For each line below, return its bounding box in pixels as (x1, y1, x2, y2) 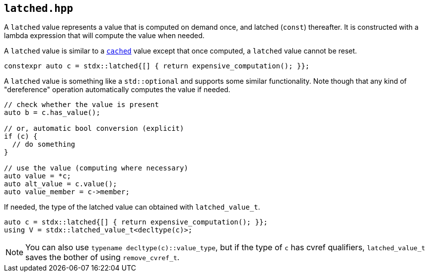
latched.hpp (4, 2, 73, 14)
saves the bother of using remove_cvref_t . (25, 252, 180, 263)
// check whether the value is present (4, 101, 159, 109)
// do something (12, 140, 75, 149)
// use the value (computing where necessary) (4, 164, 188, 172)
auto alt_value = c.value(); (4, 180, 117, 188)
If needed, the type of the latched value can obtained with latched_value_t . (4, 203, 260, 212)
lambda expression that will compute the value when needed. (4, 31, 205, 40)
